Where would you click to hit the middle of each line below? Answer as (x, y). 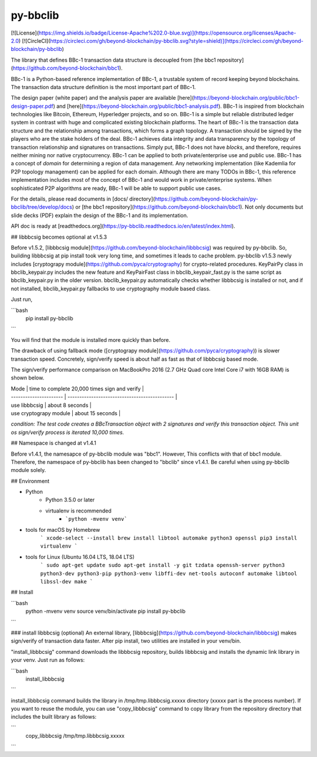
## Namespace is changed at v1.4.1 (54, 443)
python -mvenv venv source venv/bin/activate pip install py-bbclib (106, 611)
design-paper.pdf (32, 106)
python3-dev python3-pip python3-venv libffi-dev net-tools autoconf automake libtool (169, 573)
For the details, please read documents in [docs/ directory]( (83, 199)
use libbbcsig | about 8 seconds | (51, 405)
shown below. (28, 378)
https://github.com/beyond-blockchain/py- (206, 199)
